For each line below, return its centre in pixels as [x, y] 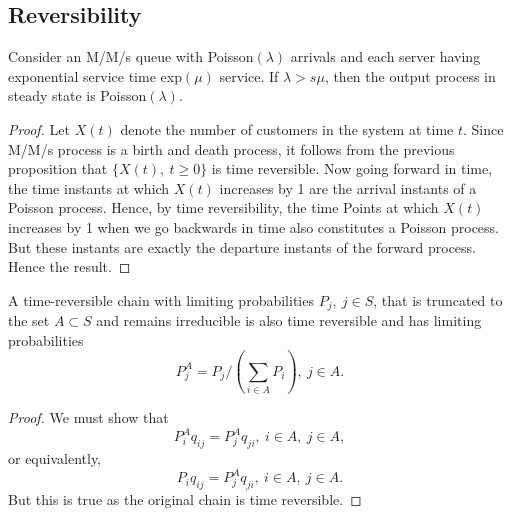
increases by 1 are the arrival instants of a [348, 187]
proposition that [58, 168]
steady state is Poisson [77, 95]
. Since [483, 128]
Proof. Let [39, 128]
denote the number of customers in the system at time [287, 128]
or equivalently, [55, 457]
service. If [249, 75]
